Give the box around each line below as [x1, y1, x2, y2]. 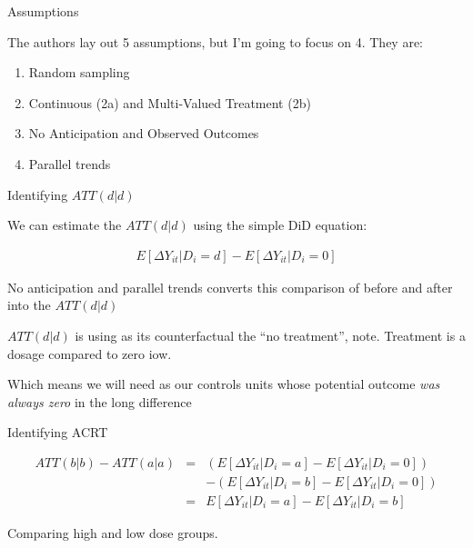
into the [7, 295, 51, 314]
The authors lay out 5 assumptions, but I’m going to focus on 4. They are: [7, 32, 424, 51]
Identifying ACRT [7, 423, 108, 442]
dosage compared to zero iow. [7, 344, 172, 363]
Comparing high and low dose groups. [7, 523, 218, 543]
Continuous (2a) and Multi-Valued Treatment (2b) [28, 93, 311, 112]
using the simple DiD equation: [193, 215, 367, 234]
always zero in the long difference [7, 392, 192, 411]
